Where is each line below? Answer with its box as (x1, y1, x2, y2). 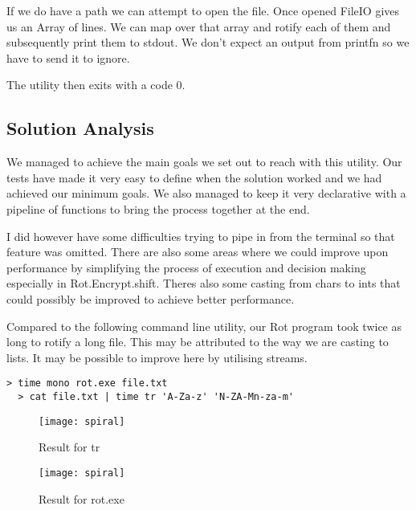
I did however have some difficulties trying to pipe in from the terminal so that (6, 227, 395, 244)
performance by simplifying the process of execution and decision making (6, 259, 366, 275)
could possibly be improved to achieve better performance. (6, 290, 295, 307)
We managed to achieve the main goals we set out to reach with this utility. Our (6, 153, 402, 170)
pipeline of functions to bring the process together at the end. (6, 200, 310, 217)
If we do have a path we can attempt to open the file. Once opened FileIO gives (6, 2, 400, 18)
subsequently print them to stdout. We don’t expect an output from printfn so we (6, 34, 410, 51)
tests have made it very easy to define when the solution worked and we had (6, 169, 382, 186)
